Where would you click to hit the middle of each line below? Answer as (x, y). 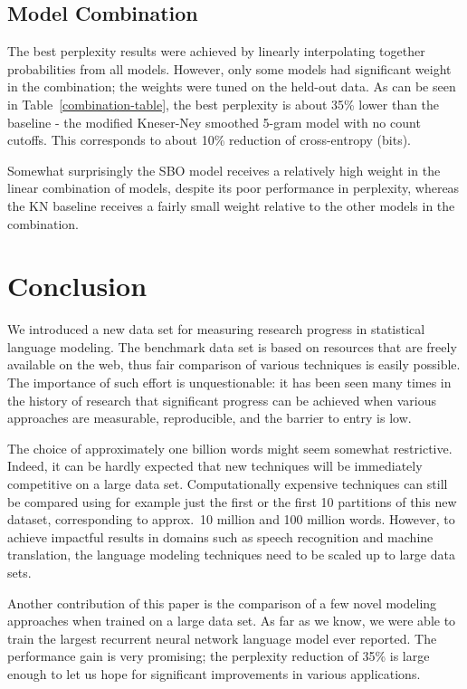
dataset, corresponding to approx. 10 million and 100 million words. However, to (231, 519)
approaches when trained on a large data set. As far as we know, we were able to (232, 621)
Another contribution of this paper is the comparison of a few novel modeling (222, 603)
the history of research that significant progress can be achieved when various (222, 400)
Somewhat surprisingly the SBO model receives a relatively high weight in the (224, 170)
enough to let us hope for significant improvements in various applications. (214, 673)
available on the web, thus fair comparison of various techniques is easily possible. (234, 364)
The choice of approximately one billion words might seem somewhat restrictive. (230, 448)
